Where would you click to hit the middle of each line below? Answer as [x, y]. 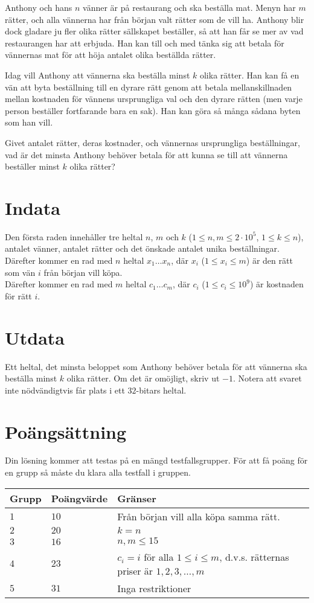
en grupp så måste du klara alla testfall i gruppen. [98, 472]
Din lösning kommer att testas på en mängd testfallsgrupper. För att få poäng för [156, 460]
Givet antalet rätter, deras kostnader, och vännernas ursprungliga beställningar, [152, 142]
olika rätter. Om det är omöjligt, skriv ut [143, 378]
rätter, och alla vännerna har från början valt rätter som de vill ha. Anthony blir [155, 19]
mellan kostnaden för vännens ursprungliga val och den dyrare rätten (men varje [154, 99]
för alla [159, 557]
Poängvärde [79, 498]
